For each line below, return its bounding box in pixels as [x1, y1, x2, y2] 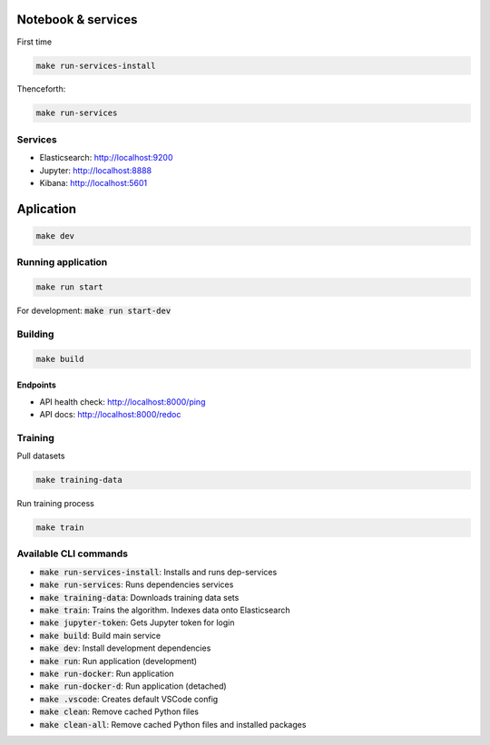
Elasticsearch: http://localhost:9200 [39, 152, 173, 163]
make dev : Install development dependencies [39, 642, 211, 653]
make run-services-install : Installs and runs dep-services [39, 566, 278, 577]
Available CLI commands [16, 547, 129, 560]
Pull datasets [16, 450, 65, 462]
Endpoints [16, 379, 56, 390]
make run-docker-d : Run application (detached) [39, 681, 227, 691]
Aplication [16, 201, 77, 217]
